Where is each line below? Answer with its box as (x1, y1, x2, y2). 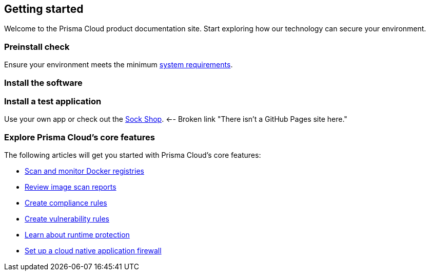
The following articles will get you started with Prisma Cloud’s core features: (4, 151, 261, 160)
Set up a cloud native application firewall (25, 246, 162, 255)
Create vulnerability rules (25, 214, 109, 224)
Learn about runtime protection (25, 230, 130, 240)
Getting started (4, 3, 84, 15)
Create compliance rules (25, 198, 107, 208)
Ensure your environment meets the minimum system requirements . (4, 60, 233, 69)
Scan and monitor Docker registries (25, 167, 144, 176)
